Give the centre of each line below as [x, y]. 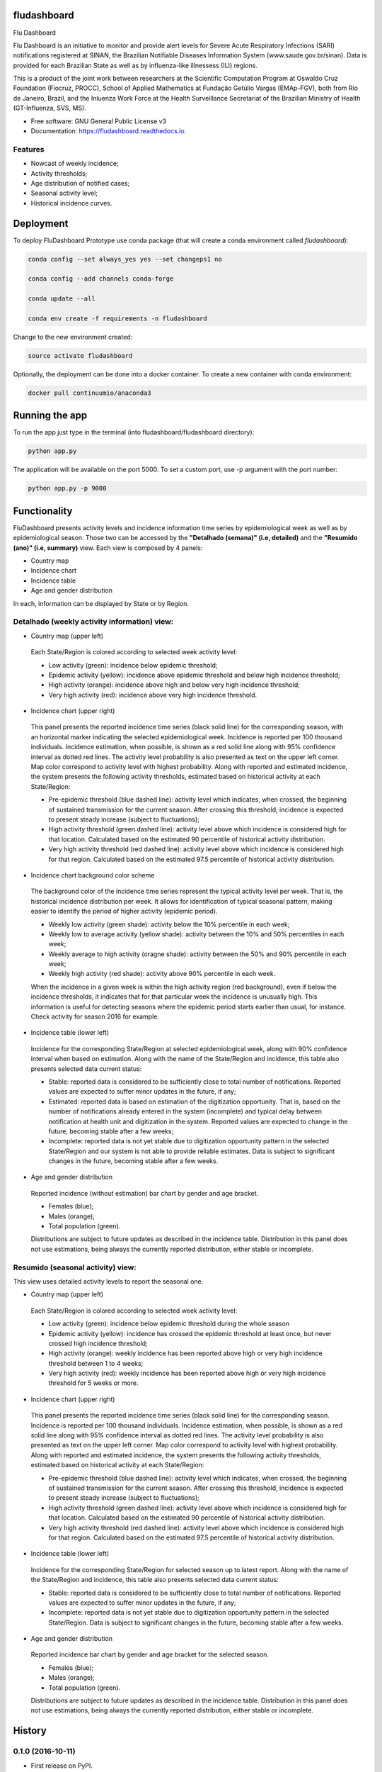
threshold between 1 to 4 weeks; [96, 1363]
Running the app [50, 416]
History [30, 1731]
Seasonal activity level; [64, 193]
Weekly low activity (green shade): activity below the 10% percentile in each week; [169, 924]
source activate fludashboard [80, 355]
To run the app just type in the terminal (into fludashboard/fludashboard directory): [134, 432]
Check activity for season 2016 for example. [95, 1016]
